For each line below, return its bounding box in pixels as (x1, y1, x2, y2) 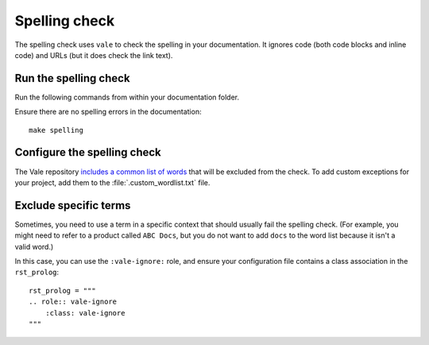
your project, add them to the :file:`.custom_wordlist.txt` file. (14, 177, 211, 187)
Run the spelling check (14, 72, 130, 85)
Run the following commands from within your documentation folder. (14, 92, 240, 102)
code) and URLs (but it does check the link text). (14, 50, 173, 60)
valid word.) (14, 242, 54, 251)
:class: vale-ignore (44, 308, 126, 317)
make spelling (29, 126, 83, 134)
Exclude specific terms (14, 199, 131, 212)
